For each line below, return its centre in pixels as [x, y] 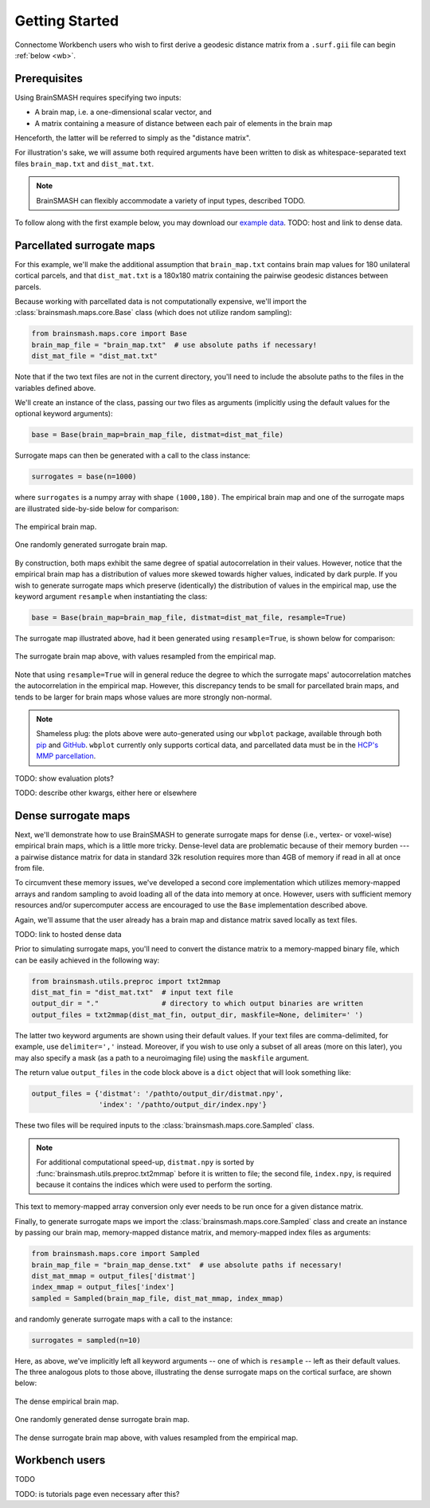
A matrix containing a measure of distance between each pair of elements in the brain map [184, 123]
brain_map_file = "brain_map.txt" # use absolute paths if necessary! [174, 345]
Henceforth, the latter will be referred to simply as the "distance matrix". [133, 138]
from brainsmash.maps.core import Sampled [115, 1254]
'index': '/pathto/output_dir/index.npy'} [182, 1105]
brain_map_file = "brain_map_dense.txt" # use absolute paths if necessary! [187, 1265]
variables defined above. [55, 388]
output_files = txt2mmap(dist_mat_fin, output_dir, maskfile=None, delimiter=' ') [197, 1014]
